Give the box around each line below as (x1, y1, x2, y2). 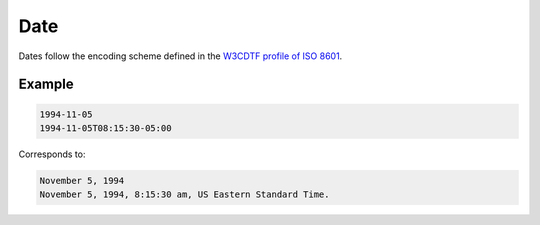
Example (18, 76, 74, 93)
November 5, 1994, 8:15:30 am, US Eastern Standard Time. (39, 189, 330, 200)
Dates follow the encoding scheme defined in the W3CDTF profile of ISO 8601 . (18, 50, 343, 62)
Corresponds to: (18, 148, 86, 160)
